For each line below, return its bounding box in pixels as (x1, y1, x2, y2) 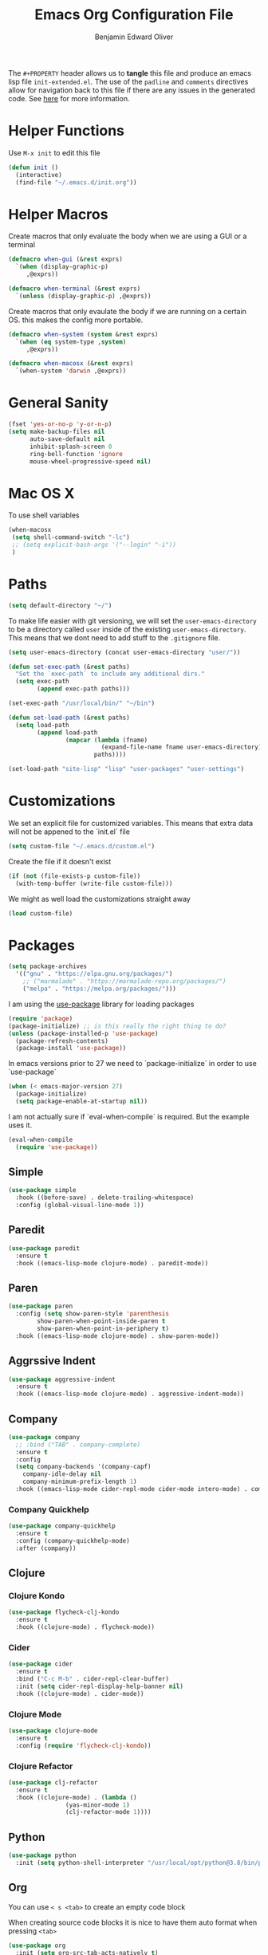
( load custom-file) (8, 909, 73, 918)
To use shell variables (8, 510, 80, 520)
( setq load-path (15, 721, 69, 729)
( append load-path (37, 728, 98, 737)
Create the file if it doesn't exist (8, 856, 112, 866)
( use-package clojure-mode (8, 1727, 98, 1735)
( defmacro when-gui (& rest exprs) (8, 255, 124, 264)
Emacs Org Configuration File (34, 6, 234, 24)
